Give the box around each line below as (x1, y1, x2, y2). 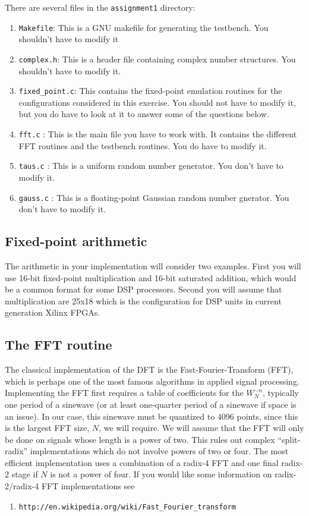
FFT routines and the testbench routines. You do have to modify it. (18, 139, 267, 152)
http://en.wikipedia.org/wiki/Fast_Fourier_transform (18, 502, 236, 511)
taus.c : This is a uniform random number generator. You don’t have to (18, 159, 283, 172)
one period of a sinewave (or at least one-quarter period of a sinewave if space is (5, 398, 297, 410)
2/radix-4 (5, 480, 39, 492)
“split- (278, 433, 301, 445)
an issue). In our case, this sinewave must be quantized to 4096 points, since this (5, 410, 298, 422)
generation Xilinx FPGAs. (5, 306, 100, 319)
